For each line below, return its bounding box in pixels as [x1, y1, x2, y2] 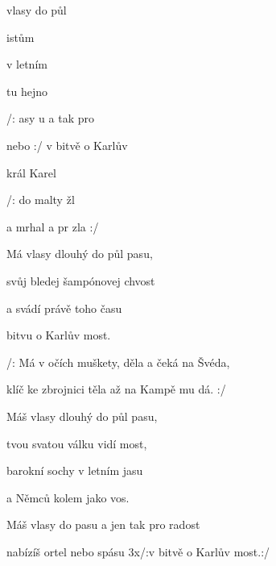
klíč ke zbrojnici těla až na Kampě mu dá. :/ [6, 381, 226, 397]
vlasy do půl [6, 2, 67, 18]
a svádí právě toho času [6, 299, 122, 316]
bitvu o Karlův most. [6, 327, 111, 343]
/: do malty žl [6, 191, 75, 208]
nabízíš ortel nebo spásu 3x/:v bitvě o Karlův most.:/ [6, 543, 270, 560]
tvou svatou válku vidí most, [6, 435, 147, 452]
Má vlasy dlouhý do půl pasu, [6, 245, 153, 262]
